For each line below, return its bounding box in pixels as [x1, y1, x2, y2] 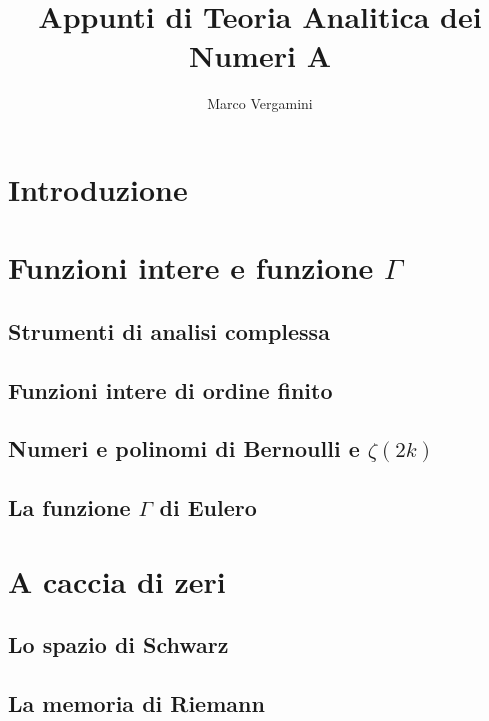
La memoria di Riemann [8, 688, 265, 719]
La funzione [8, 492, 131, 523]
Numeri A [189, 35, 331, 76]
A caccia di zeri [8, 560, 226, 601]
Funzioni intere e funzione [8, 247, 374, 288]
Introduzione [8, 168, 188, 209]
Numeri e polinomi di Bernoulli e [8, 433, 360, 464]
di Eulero [159, 492, 257, 523]
